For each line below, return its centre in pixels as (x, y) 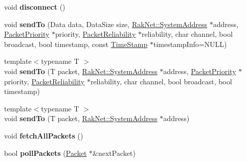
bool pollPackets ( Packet (46, 153)
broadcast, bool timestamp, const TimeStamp (76, 44)
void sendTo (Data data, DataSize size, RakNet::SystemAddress (106, 24)
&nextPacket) (114, 153)
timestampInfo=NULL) (190, 44)
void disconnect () (35, 7)
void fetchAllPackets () (44, 135)
